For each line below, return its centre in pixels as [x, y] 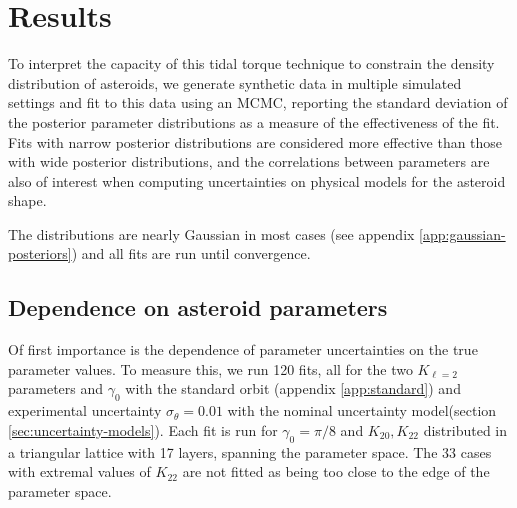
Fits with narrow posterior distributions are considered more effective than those [255, 141]
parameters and [56, 388]
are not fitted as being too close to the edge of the [336, 471]
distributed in [465, 429]
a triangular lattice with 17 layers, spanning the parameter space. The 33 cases [250, 451]
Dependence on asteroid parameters [198, 307]
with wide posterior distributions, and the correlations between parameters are [249, 161]
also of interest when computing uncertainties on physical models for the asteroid [257, 180]
